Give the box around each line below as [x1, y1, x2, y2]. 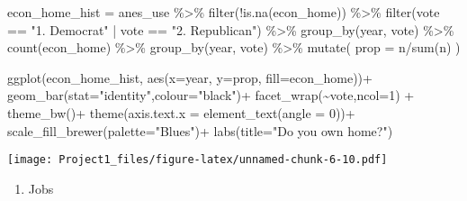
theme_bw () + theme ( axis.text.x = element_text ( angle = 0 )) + [7, 103, 355, 122]
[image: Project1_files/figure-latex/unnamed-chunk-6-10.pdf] [7, 153, 388, 167]
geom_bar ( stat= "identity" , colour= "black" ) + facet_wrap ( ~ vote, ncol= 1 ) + [7, 86, 415, 105]
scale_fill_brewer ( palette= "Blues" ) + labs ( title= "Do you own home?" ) [7, 121, 393, 140]
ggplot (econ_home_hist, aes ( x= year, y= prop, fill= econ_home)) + [7, 68, 373, 87]
